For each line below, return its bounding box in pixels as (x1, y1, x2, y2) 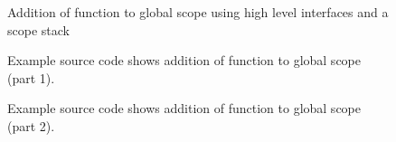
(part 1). (7, 68, 55, 87)
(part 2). (7, 116, 55, 135)
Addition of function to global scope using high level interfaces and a (7, 3, 389, 21)
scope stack (7, 20, 70, 39)
